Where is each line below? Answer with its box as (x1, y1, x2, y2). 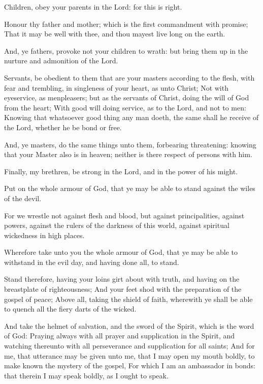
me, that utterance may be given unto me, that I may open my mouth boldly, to (4, 350, 255, 361)
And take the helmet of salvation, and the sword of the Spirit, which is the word (4, 320, 254, 331)
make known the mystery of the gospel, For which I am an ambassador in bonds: (4, 360, 255, 371)
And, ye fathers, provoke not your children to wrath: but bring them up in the (4, 45, 248, 56)
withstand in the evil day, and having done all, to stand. (4, 256, 179, 267)
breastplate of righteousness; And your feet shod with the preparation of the (4, 284, 242, 294)
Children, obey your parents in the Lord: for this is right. (4, 2, 182, 12)
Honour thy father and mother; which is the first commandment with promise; (4, 18, 248, 29)
